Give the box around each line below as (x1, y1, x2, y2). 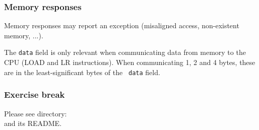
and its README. (4, 118, 62, 128)
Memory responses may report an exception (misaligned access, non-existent (4, 20, 239, 31)
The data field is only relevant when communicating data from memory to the (4, 47, 246, 57)
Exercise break (4, 88, 65, 101)
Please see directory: (4, 108, 67, 118)
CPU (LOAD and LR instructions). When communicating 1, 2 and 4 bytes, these (4, 57, 255, 68)
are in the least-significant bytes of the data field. (4, 67, 160, 77)
